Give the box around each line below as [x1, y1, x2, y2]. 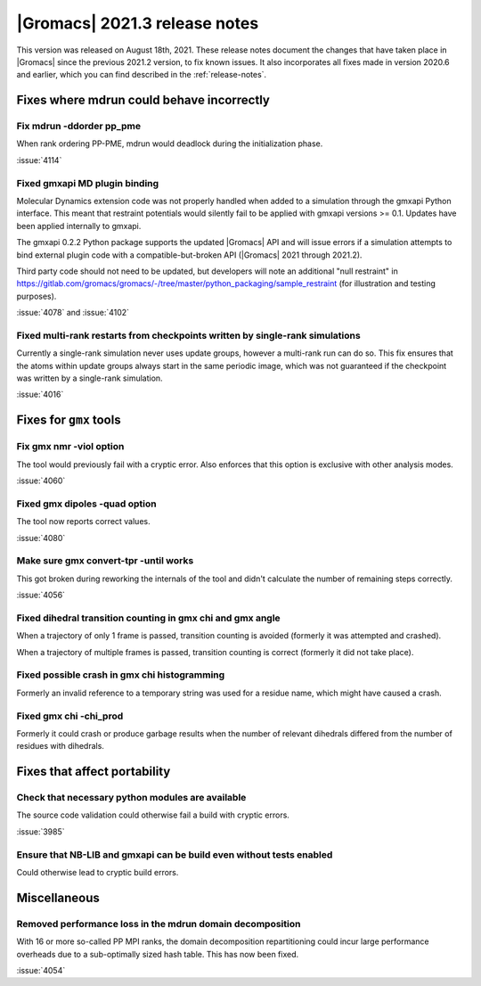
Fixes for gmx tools [16, 413, 121, 428]
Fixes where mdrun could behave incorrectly [16, 93, 271, 108]
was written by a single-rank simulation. [16, 373, 164, 383]
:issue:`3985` [16, 826, 66, 837]
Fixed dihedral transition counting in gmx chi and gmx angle [16, 612, 281, 624]
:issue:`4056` [16, 589, 66, 601]
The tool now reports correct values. [16, 516, 151, 527]
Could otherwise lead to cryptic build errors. [16, 867, 179, 877]
